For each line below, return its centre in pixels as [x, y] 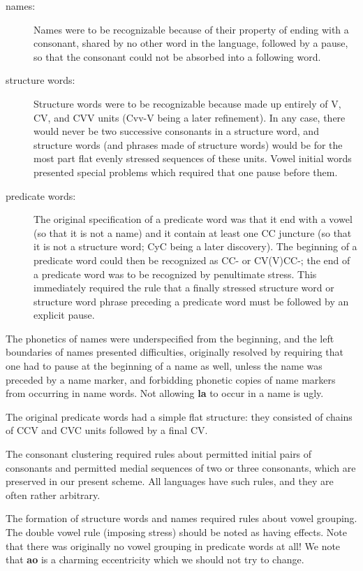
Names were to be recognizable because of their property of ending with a [191, 29]
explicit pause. [64, 315]
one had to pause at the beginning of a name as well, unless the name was [164, 366]
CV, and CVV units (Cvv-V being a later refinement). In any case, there [190, 117]
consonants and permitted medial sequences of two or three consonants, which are [181, 467]
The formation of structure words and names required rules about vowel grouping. [181, 518]
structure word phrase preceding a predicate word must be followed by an [191, 301]
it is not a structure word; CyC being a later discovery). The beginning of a [195, 246]
